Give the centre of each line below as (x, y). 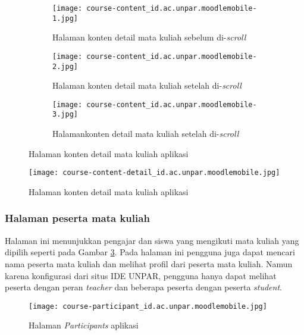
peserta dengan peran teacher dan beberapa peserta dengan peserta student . (143, 287)
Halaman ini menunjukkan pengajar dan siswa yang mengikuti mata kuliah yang (152, 240)
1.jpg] (65, 18)
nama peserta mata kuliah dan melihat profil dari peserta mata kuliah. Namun (149, 263)
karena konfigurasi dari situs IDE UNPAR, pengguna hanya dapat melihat (141, 275)
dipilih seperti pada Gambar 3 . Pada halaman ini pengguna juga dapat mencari (150, 252)
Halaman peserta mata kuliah (77, 218)
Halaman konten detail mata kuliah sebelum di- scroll (149, 37)
